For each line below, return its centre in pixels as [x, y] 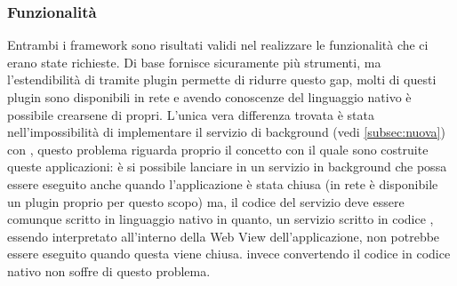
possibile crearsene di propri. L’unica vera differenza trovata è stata [191, 114]
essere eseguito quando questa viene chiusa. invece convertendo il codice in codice [229, 254]
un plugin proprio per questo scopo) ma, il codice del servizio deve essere [206, 201]
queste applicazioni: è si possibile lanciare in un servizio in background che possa [227, 167]
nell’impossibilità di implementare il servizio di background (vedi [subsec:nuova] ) [226, 132]
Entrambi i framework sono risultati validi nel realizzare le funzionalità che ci [218, 45]
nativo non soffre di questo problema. [109, 270]
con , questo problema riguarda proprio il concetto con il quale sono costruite [218, 149]
